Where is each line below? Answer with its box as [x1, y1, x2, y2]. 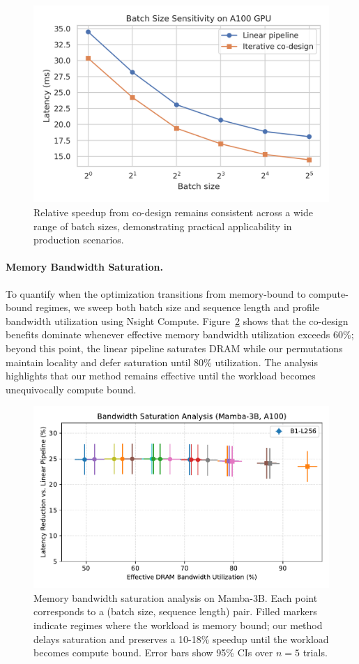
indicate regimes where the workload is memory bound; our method [33, 618, 323, 633]
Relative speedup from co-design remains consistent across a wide [33, 204, 313, 219]
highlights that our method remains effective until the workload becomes [6, 368, 316, 383]
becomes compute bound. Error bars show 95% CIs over [33, 645, 273, 660]
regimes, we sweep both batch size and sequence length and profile [36, 300, 319, 315]
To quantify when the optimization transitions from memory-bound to [6, 286, 306, 301]
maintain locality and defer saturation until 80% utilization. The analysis [6, 354, 318, 369]
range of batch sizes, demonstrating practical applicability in [33, 218, 292, 233]
